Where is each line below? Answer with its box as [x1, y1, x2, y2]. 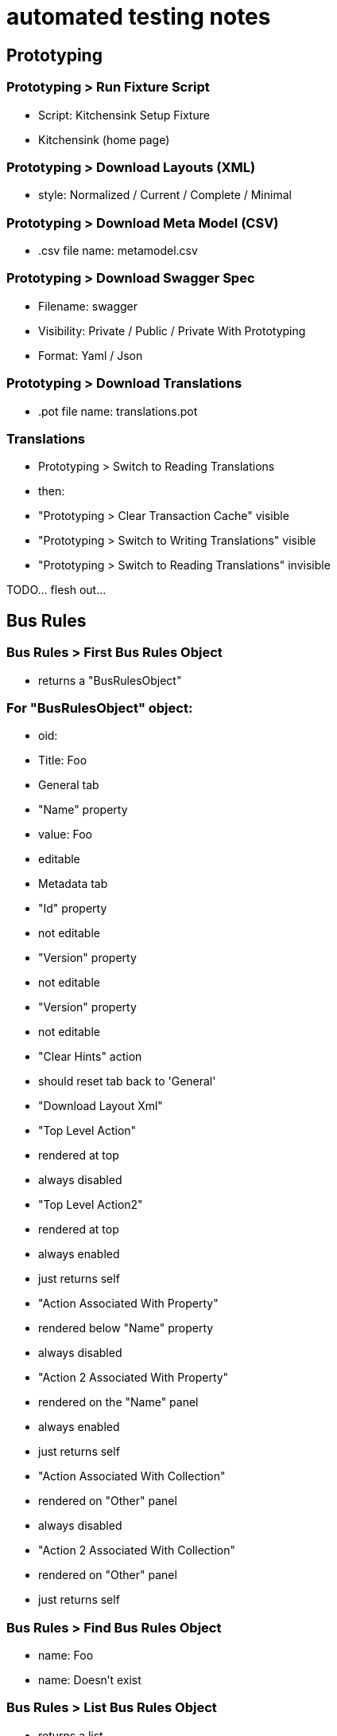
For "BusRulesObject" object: [6, 699, 193, 716]
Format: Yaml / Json [38, 348, 143, 362]
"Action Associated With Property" [38, 1296, 219, 1311]
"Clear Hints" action [38, 1050, 142, 1064]
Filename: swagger [38, 299, 138, 313]
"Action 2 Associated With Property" [38, 1370, 229, 1385]
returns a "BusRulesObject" [38, 673, 182, 687]
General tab [38, 778, 99, 792]
